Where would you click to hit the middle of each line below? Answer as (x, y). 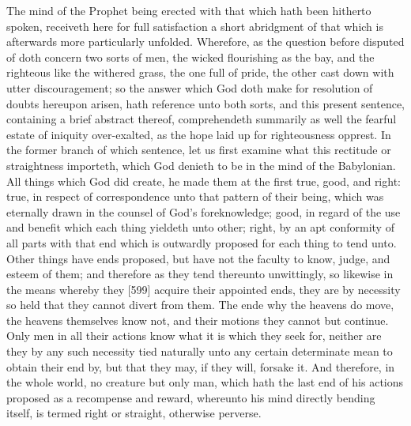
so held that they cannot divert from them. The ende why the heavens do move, (200, 305)
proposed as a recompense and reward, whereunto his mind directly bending (191, 397)
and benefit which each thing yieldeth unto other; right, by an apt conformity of (200, 227)
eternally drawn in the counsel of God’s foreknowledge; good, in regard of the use (204, 211)
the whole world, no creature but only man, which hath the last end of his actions (205, 382)
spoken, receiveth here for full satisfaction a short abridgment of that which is (195, 26)
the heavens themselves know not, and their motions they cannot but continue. (198, 320)
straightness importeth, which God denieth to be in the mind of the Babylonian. (201, 165)
